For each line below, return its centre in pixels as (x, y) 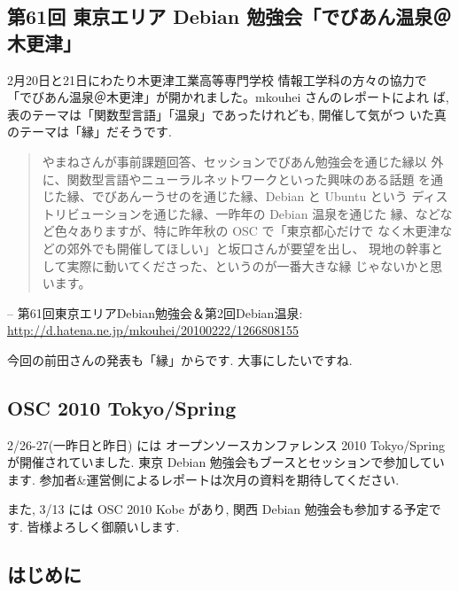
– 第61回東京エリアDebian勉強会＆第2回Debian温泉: (155, 312)
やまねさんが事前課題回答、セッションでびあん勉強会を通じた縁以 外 (243, 161)
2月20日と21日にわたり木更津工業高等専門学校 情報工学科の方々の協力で (217, 79)
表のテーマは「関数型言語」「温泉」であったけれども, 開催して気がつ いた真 (227, 114)
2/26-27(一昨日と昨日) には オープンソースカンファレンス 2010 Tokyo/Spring (226, 444)
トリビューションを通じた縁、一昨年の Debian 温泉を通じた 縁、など (241, 213)
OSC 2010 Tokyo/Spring (122, 407)
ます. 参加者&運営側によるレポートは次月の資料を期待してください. (203, 479)
